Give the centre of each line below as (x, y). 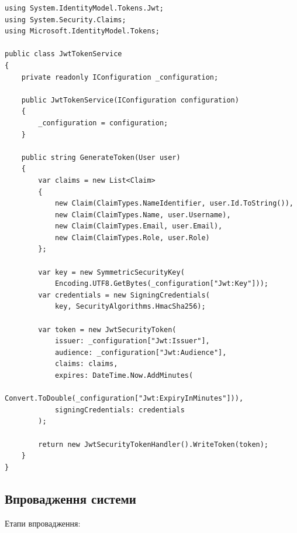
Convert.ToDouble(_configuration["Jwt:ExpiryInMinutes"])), (124, 399)
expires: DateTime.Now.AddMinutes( (124, 375)
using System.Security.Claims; (65, 20)
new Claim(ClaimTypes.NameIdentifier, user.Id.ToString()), (174, 204)
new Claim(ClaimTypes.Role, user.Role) (132, 238)
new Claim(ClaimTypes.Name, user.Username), (143, 215)
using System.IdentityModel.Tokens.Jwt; (84, 8)
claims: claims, (86, 364)
